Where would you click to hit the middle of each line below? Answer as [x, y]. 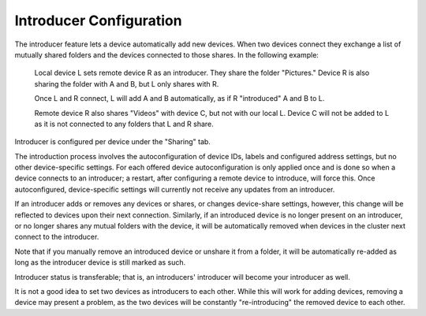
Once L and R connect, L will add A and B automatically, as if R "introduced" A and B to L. [179, 99]
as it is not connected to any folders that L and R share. [124, 124]
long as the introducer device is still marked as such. [100, 262]
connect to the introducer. [57, 237]
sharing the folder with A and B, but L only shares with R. [127, 84]
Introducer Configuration [98, 20]
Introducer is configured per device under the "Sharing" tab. [112, 142]
